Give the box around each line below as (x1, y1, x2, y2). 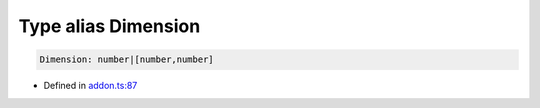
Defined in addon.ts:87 (43, 80, 138, 92)
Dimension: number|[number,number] (39, 54, 214, 65)
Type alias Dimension (18, 15, 201, 37)
